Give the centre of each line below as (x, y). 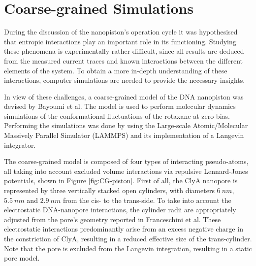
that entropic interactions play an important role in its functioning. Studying (120, 41)
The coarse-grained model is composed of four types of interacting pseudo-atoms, (126, 161)
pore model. (22, 258)
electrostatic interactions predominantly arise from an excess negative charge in (124, 229)
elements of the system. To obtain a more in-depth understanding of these (116, 70)
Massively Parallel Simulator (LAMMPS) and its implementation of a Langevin (124, 135)
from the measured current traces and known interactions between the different (124, 60)
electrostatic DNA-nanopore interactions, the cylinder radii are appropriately (120, 210)
